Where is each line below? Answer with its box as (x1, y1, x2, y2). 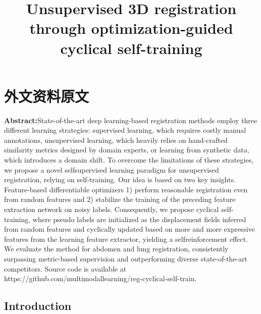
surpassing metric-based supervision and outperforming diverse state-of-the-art (4, 253, 247, 264)
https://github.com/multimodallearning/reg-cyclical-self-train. (4, 273, 197, 284)
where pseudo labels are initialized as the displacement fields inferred (32, 214, 246, 224)
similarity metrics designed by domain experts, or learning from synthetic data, (4, 144, 249, 155)
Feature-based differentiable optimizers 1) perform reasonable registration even (4, 184, 248, 194)
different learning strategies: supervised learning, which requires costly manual (4, 125, 246, 135)
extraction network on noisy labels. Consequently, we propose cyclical (4, 204, 219, 215)
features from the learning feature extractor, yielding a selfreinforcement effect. (4, 233, 248, 244)
